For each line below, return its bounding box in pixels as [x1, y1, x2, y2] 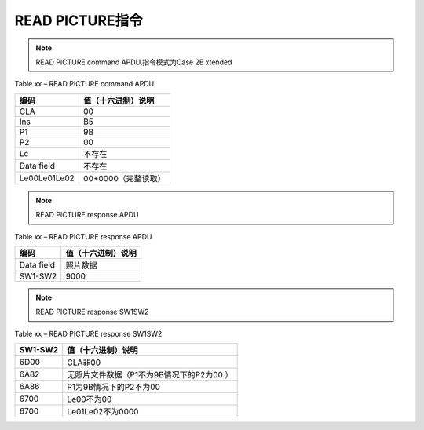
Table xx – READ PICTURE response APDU [14, 231, 152, 241]
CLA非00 [67, 357, 101, 368]
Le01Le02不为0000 [67, 406, 139, 417]
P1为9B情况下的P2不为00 [67, 381, 161, 392]
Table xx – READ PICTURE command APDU [14, 79, 155, 89]
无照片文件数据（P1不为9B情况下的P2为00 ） [67, 370, 233, 381]
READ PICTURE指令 [14, 12, 143, 29]
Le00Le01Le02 [19, 173, 75, 184]
